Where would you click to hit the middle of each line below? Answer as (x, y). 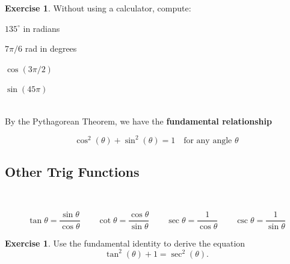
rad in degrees (51, 48)
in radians (42, 28)
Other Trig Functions (72, 172)
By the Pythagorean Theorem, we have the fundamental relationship (138, 121)
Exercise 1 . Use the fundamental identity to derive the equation (125, 243)
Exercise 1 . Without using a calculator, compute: (98, 8)
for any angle (208, 140)
